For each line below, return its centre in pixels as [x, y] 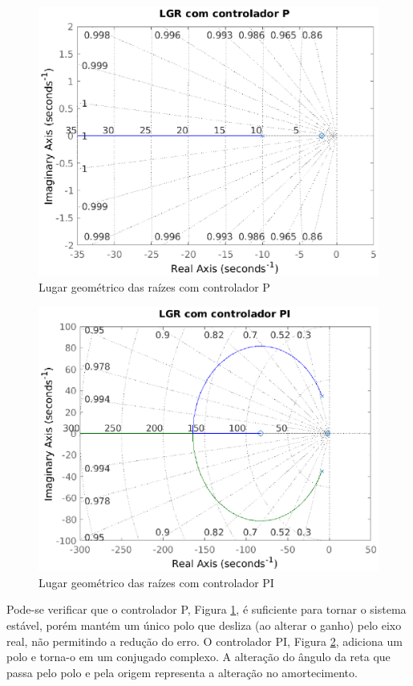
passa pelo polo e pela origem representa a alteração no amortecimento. [182, 672]
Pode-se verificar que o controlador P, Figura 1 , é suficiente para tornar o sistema [206, 609]
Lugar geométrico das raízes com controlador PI [156, 582]
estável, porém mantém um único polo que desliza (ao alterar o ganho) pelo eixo [204, 625]
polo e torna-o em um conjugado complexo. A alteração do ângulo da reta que [198, 657]
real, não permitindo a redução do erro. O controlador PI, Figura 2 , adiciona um [204, 641]
